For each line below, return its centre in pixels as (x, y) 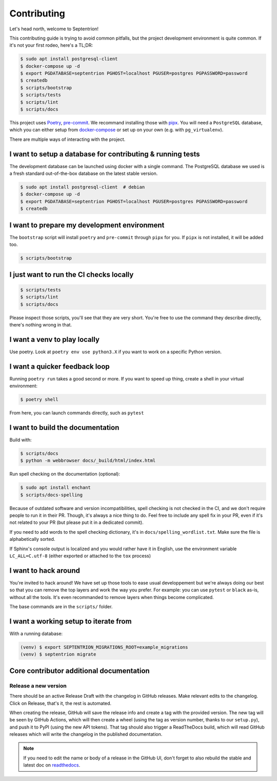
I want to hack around (45, 570)
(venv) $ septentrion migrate (58, 655)
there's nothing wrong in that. (41, 324)
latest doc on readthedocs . (52, 765)
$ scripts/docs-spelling (52, 495)
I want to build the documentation (64, 428)
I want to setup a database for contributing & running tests (105, 154)
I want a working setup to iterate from (71, 621)
